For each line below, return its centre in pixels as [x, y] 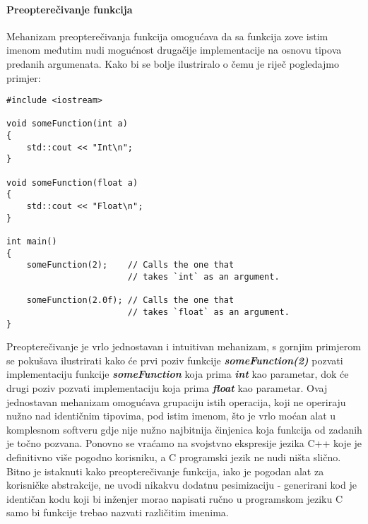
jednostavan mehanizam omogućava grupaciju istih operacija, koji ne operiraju [176, 401]
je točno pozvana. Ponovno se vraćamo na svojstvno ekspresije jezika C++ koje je [184, 443]
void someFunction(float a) [72, 183]
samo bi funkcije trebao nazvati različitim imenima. [118, 512]
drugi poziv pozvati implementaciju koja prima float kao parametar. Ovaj [167, 388]
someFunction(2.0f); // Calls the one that [130, 300]
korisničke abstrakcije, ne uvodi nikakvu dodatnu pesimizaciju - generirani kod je [182, 485]
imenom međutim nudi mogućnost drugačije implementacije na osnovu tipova [174, 50]
